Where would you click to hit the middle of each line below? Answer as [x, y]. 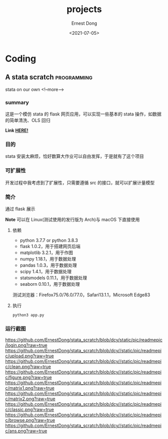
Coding [21, 58]
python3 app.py [28, 315]
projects [84, 9]
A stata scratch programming [49, 77]
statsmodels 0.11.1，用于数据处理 [53, 278]
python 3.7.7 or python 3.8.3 [49, 240]
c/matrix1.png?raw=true [30, 388]
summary [17, 102]
